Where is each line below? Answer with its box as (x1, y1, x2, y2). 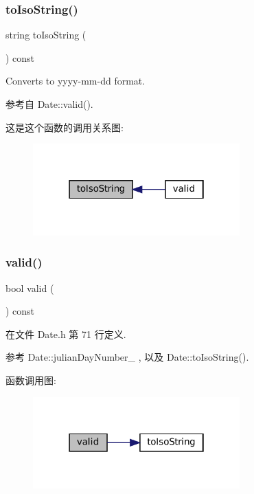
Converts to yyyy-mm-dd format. (5, 74, 146, 88)
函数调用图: (5, 373, 56, 388)
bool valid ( (5, 280, 54, 295)
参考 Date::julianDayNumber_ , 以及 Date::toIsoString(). (5, 350, 249, 364)
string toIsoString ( (5, 27, 86, 42)
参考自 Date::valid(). (5, 97, 93, 111)
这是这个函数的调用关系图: (5, 120, 124, 134)
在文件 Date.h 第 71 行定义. (5, 326, 126, 341)
